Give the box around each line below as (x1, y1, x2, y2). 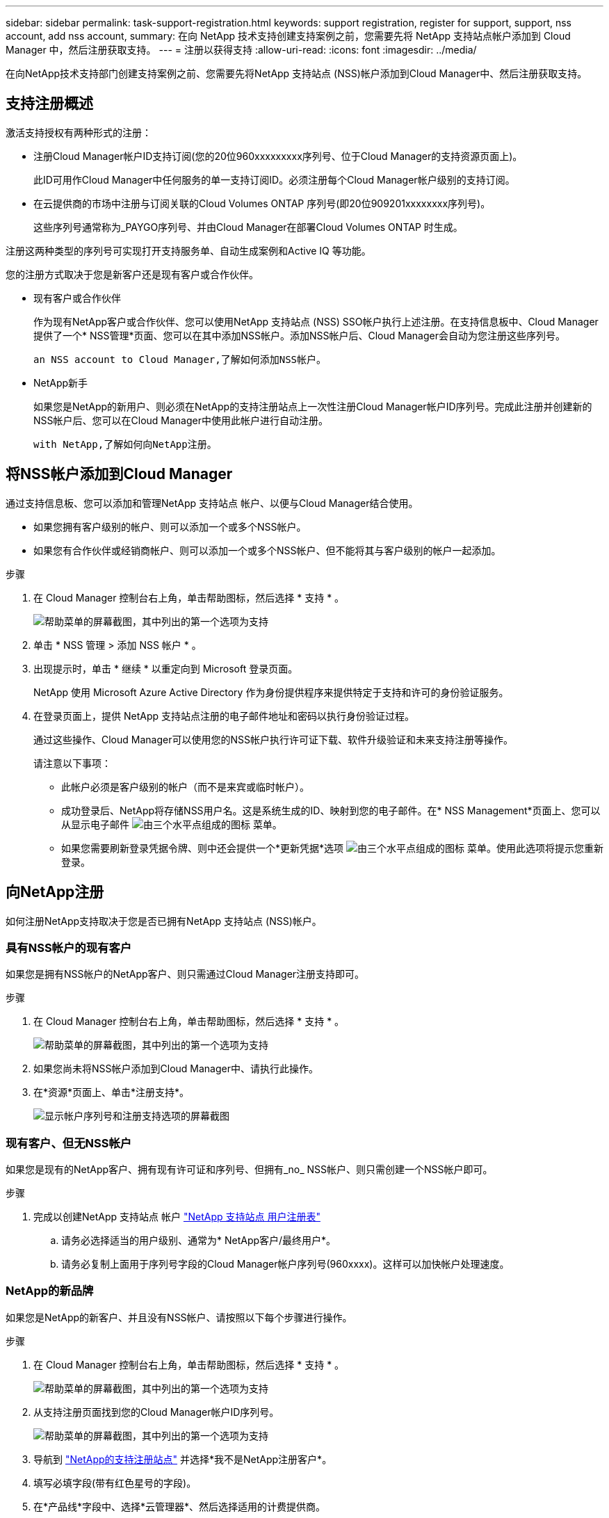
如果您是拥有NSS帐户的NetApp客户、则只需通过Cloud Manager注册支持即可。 (6, 968, 365, 980)
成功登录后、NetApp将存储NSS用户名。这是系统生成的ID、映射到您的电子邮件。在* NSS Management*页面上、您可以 (61, 804, 601, 816)
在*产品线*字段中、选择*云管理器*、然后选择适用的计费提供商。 (33, 1500, 326, 1512)
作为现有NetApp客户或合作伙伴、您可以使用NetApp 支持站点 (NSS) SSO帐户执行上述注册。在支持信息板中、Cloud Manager (33, 315, 599, 328)
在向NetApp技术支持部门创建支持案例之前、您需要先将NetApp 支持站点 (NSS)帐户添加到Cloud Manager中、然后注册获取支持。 (6, 67, 587, 79)
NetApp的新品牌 (6, 1284, 94, 1298)
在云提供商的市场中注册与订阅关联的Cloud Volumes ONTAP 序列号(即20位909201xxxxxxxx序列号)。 (33, 197, 491, 209)
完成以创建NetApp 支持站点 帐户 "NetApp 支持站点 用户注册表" (33, 1211, 320, 1223)
